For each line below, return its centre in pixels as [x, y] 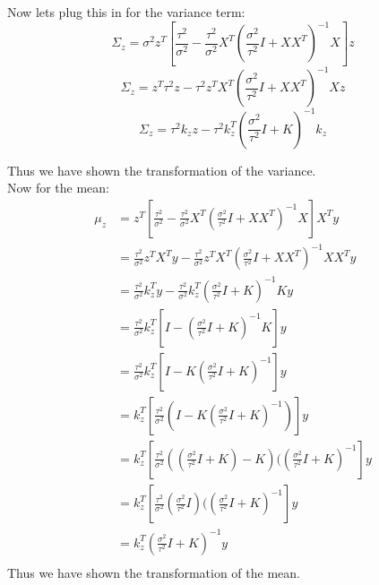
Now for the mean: [58, 188]
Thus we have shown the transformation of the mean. [154, 572]
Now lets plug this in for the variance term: [126, 12]
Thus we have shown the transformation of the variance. [162, 170]
